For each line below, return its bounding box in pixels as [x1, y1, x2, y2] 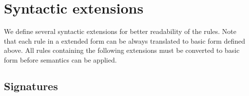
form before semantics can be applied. [4, 54, 117, 64]
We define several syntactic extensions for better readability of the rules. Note [4, 26, 236, 36]
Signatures [4, 78, 58, 93]
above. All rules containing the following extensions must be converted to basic [4, 45, 240, 55]
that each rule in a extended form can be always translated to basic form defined [4, 35, 246, 46]
